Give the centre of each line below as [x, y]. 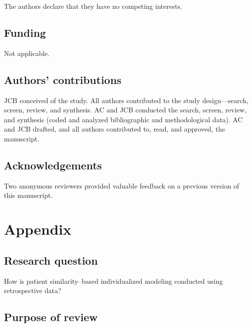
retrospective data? [33, 290]
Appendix [38, 229]
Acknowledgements [53, 165]
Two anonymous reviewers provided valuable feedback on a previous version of [122, 185]
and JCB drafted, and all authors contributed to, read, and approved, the [115, 129]
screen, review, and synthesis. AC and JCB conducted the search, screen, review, [125, 110]
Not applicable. [27, 53]
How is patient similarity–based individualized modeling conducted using [113, 281]
